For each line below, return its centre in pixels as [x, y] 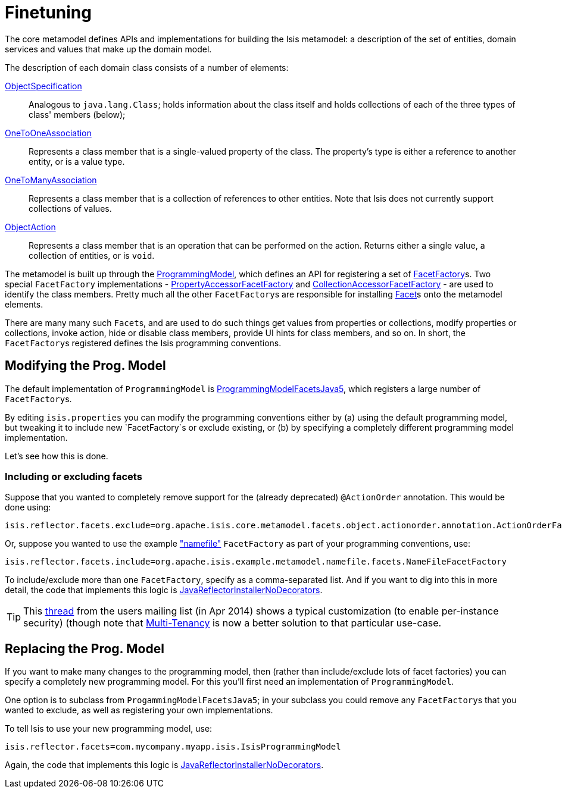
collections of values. [70, 208]
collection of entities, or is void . [92, 255]
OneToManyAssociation [51, 180]
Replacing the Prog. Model [85, 648]
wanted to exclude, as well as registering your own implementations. [139, 710]
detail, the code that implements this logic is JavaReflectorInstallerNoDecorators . [164, 590]
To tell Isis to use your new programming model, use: [109, 729]
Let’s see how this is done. [57, 456]
